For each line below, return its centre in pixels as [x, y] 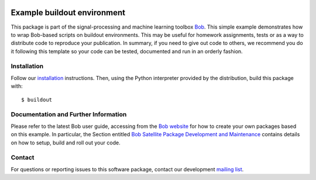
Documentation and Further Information [69, 115]
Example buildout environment [68, 13]
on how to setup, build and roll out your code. [66, 143]
